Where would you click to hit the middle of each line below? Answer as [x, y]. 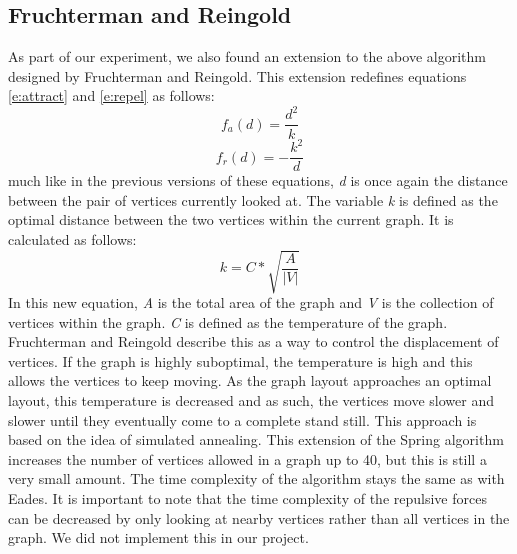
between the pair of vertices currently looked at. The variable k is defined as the [253, 199]
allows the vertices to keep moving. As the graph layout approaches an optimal [250, 380]
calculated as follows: [72, 238]
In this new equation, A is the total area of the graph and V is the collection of [251, 302]
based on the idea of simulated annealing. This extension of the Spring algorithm [256, 439]
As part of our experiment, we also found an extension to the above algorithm [247, 56]
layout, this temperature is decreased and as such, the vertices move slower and [251, 400]
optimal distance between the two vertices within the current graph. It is [231, 219]
